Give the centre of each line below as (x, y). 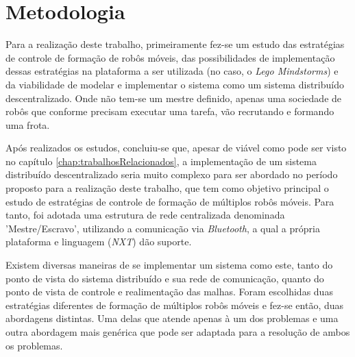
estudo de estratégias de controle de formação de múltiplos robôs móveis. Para (170, 201)
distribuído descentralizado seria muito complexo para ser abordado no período (172, 174)
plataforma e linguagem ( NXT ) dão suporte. (99, 242)
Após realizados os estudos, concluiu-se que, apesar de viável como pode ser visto (176, 148)
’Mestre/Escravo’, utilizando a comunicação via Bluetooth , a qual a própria (163, 228)
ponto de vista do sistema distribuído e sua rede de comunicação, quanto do (165, 278)
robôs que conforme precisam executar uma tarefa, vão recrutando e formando (170, 111)
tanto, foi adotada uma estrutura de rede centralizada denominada (145, 215)
